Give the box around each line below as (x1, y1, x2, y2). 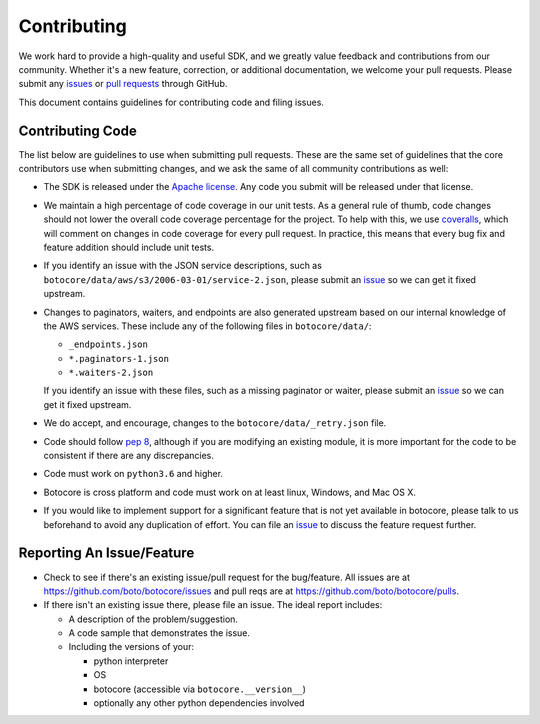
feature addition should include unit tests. (43, 241, 215, 253)
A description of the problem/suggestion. (68, 613, 239, 625)
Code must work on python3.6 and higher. (43, 468, 224, 480)
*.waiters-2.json (68, 367, 154, 379)
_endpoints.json (68, 339, 149, 350)
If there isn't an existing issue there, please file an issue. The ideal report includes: (43, 599, 383, 611)
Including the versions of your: (68, 641, 195, 653)
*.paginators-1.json (68, 353, 170, 364)
